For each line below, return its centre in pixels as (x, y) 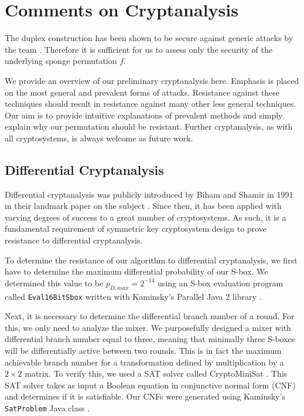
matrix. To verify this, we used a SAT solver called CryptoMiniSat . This (156, 373)
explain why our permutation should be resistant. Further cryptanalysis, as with (149, 126)
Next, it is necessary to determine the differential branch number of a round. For (150, 316)
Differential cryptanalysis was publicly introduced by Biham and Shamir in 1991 (149, 194)
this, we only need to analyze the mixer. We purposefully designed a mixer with (148, 327)
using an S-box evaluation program (221, 283)
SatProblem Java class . (47, 408)
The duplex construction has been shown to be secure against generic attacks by (149, 38)
